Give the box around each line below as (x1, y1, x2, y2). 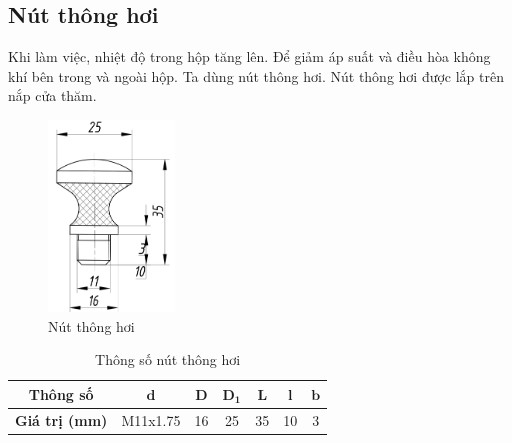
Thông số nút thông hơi (95, 349, 241, 370)
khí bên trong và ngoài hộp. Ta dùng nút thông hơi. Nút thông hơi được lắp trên (8, 65, 505, 86)
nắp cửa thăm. (8, 85, 97, 106)
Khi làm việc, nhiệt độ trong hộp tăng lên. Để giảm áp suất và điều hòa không (8, 46, 491, 67)
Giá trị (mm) (15, 409, 108, 430)
